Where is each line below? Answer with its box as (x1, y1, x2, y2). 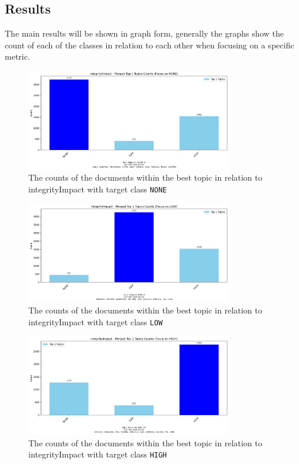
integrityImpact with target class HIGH (28, 448, 167, 460)
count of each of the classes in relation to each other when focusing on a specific (5, 38, 294, 51)
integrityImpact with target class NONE (28, 182, 167, 195)
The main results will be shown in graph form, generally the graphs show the (5, 27, 284, 40)
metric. (5, 50, 30, 63)
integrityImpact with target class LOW (28, 315, 163, 328)
